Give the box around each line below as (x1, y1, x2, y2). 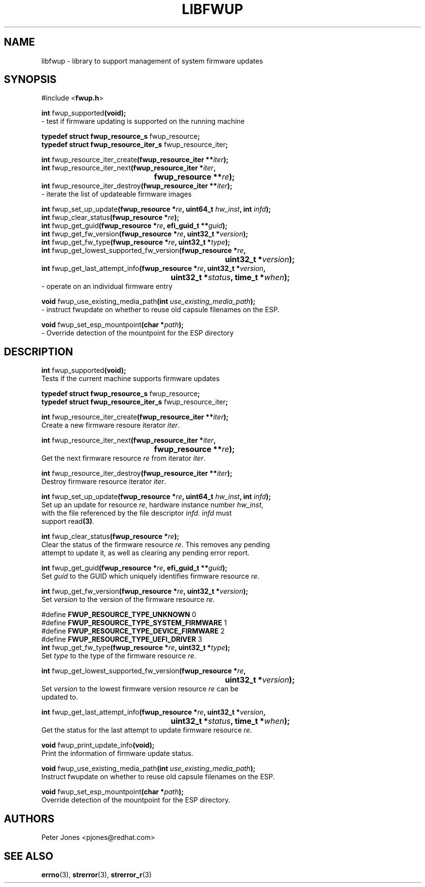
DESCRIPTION (4, 345, 73, 358)
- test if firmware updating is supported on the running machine (41, 117, 245, 126)
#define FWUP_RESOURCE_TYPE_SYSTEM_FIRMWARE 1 (41, 619, 227, 627)
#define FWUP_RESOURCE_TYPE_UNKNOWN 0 (41, 610, 196, 619)
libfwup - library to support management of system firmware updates (41, 56, 263, 65)
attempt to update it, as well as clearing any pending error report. (41, 549, 249, 557)
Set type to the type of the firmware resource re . (41, 652, 196, 660)
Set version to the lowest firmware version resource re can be (41, 685, 239, 693)
